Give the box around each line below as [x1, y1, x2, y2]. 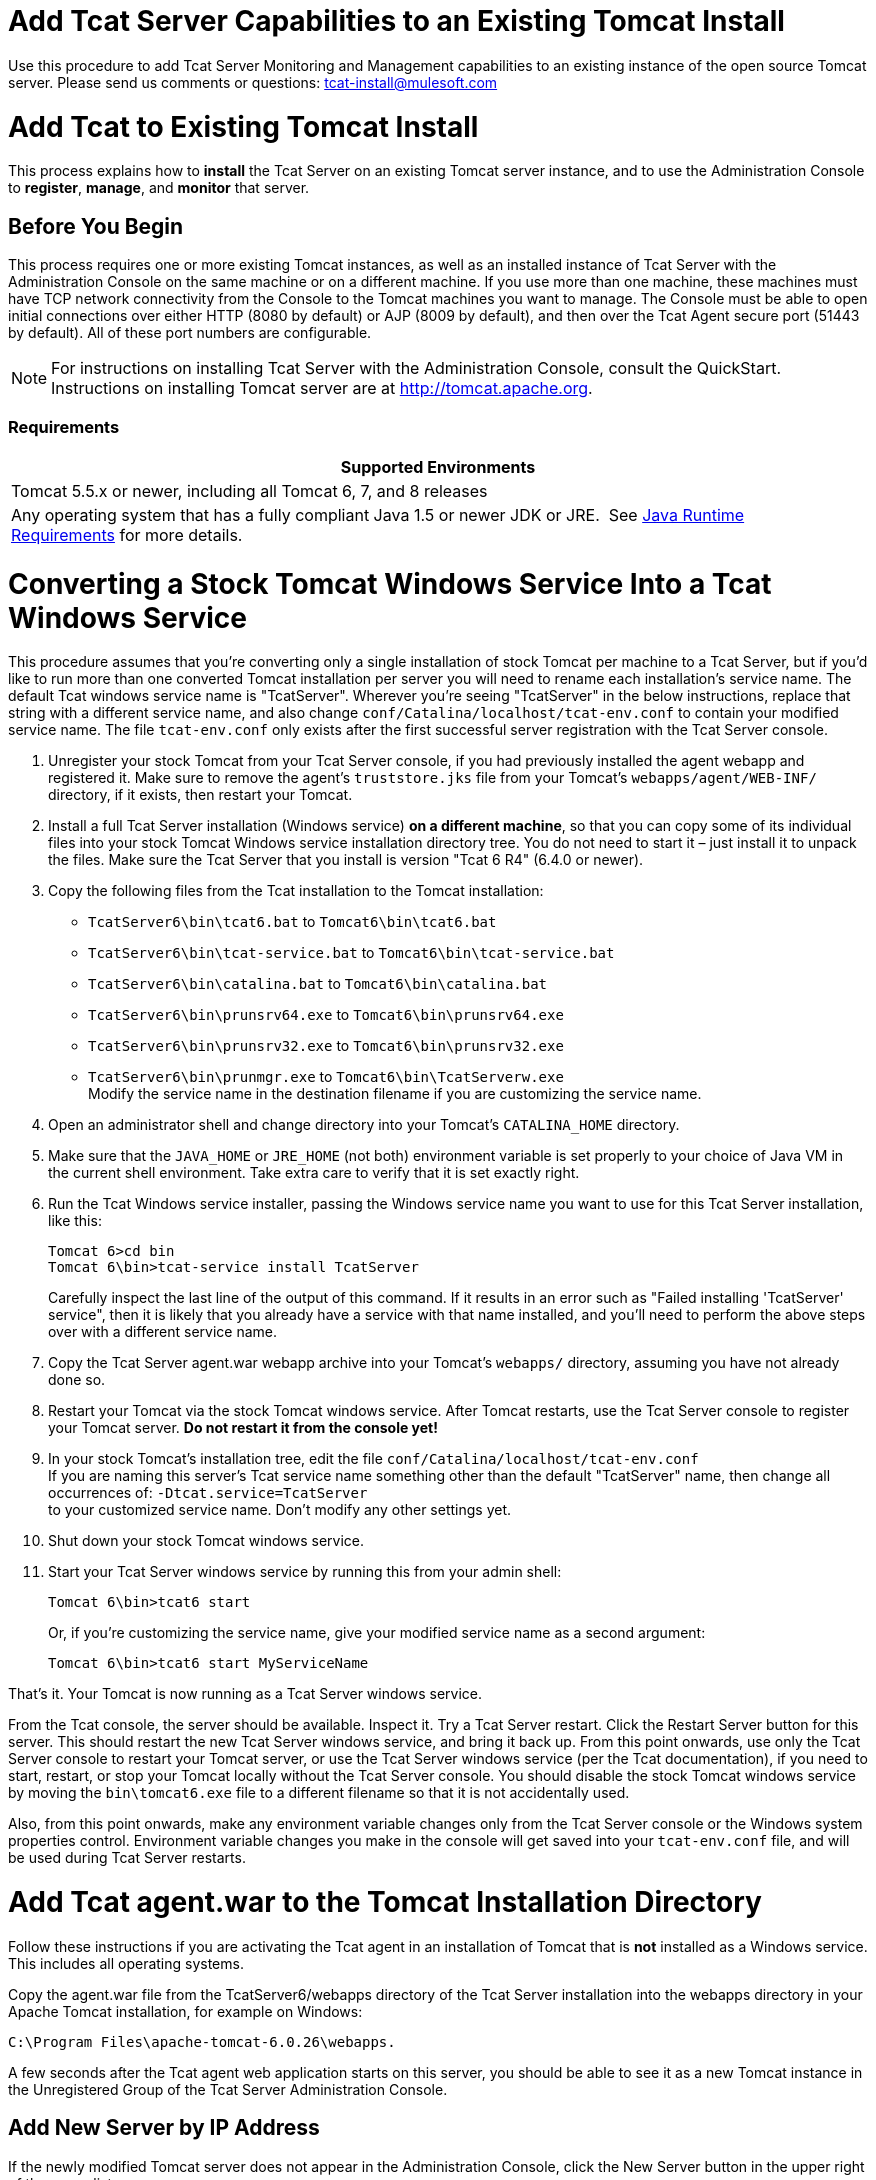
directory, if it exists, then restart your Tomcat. [48, 786, 353, 804]
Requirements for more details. [11, 524, 243, 545]
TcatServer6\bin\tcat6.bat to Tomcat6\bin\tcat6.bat [88, 913, 497, 931]
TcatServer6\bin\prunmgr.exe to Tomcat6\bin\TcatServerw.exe [88, 1068, 564, 1086]
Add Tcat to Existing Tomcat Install [8, 109, 479, 144]
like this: [48, 1212, 102, 1230]
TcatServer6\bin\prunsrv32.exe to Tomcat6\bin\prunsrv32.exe [88, 1037, 564, 1055]
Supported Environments [340, 456, 536, 477]
